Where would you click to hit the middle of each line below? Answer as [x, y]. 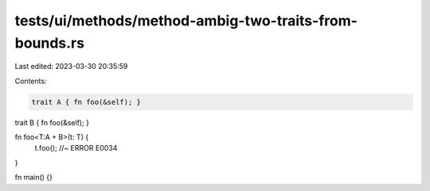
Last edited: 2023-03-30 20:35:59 [71, 67]
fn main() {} [34, 178]
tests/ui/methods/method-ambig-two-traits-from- [186, 21]
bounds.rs [50, 43]
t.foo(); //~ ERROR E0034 [76, 148]
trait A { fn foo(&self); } [86, 102]
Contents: [31, 81]
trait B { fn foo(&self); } [52, 122]
